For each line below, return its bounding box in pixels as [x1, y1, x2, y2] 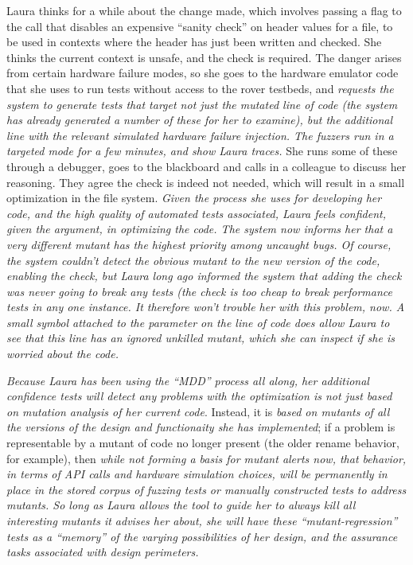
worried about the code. [6, 345, 119, 362]
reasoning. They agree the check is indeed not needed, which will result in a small [6, 173, 405, 190]
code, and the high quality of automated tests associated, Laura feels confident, [6, 205, 386, 221]
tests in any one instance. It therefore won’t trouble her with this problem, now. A [6, 298, 405, 315]
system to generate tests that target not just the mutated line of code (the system [6, 95, 398, 112]
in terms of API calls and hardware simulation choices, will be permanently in [6, 466, 388, 482]
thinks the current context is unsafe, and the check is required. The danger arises [6, 49, 402, 65]
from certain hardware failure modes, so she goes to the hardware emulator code [6, 64, 399, 81]
